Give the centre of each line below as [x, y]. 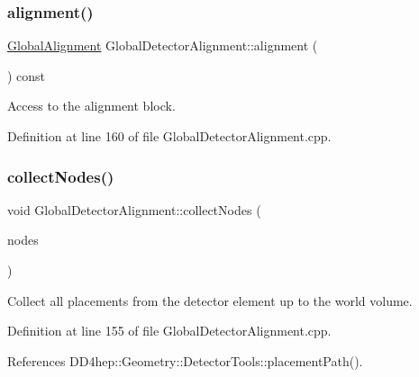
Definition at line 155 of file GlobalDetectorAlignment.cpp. [169, 331]
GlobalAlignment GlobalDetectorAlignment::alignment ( [163, 45]
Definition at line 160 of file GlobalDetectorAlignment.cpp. [169, 136]
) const [27, 75]
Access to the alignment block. [91, 106]
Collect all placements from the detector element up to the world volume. [210, 300]
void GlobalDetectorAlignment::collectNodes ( [134, 209]
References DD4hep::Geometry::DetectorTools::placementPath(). [185, 360]
